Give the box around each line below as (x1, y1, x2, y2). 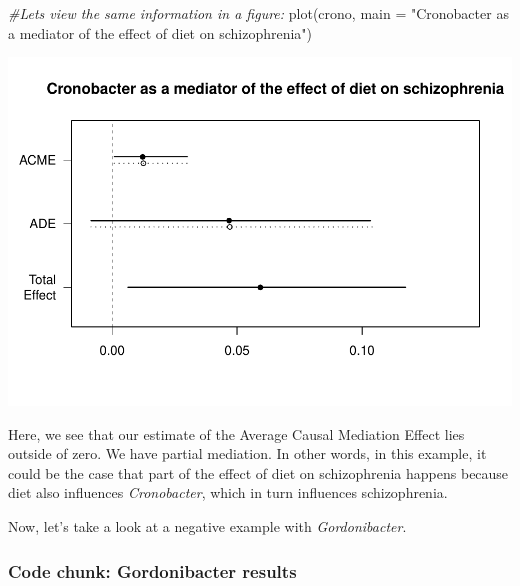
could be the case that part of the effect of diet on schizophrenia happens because (8, 462, 509, 483)
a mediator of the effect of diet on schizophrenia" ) (8, 22, 313, 43)
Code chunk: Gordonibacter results (8, 558, 297, 583)
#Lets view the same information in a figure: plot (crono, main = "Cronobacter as (8, 3, 509, 23)
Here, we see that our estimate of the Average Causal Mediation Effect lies (8, 423, 465, 444)
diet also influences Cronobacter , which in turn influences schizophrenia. (8, 482, 448, 503)
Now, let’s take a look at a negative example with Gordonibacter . (8, 516, 407, 537)
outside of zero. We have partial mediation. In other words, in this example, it (8, 443, 487, 464)
